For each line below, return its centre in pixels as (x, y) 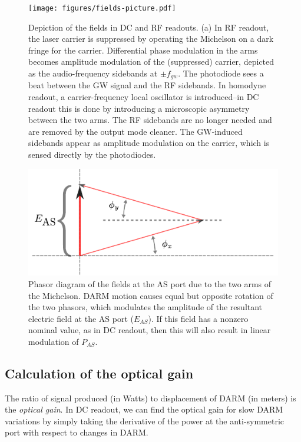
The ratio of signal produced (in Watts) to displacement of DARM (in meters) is (150, 398)
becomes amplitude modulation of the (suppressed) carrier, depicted (151, 62)
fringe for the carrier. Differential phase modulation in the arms (143, 50)
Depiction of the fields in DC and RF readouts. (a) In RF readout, (149, 27)
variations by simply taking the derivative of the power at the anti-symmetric (145, 421)
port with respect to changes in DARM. (77, 432)
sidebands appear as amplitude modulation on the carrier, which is (149, 143)
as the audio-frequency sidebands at (93, 73)
